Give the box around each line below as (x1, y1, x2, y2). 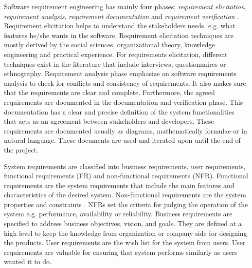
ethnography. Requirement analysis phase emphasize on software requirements (4, 68, 237, 78)
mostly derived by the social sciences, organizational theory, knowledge (4, 39, 215, 50)
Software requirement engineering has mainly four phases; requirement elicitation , (4, 1, 247, 11)
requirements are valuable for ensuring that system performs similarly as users (4, 247, 237, 257)
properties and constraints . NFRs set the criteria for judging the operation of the (4, 199, 248, 209)
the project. (4, 144, 38, 154)
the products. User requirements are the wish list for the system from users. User (4, 237, 246, 248)
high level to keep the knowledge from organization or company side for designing (4, 228, 247, 238)
